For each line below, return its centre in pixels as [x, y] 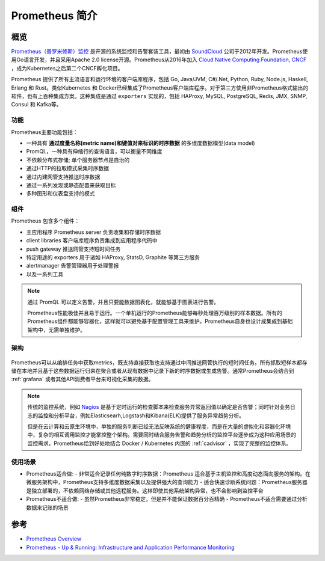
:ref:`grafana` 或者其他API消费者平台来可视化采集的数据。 [82, 379]
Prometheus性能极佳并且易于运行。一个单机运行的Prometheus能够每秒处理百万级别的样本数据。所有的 [155, 313]
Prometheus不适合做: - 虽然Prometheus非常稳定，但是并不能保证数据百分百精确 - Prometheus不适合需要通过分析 [167, 499]
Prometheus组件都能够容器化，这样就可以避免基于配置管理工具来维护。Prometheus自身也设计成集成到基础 [160, 321]
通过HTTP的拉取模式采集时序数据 [68, 168]
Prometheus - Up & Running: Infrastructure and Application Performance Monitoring [130, 547]
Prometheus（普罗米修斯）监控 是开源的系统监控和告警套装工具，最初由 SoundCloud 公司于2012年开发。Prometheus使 [159, 52]
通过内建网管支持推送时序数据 [63, 177]
